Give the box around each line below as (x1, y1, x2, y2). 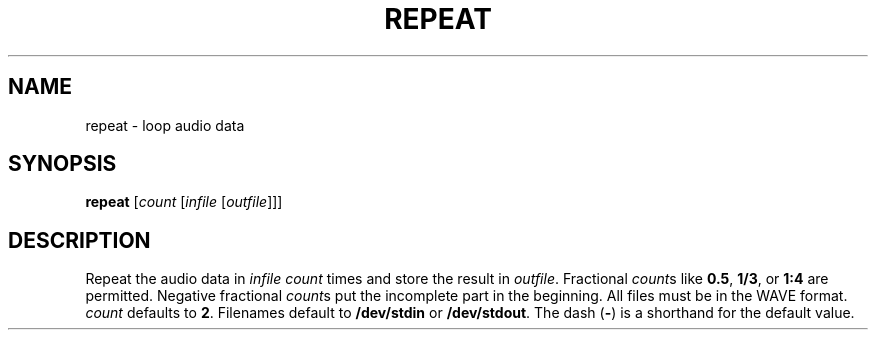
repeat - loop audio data (85, 116, 245, 134)
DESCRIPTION (8, 227, 151, 253)
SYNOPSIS (8, 151, 117, 177)
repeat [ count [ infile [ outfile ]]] (85, 193, 283, 211)
